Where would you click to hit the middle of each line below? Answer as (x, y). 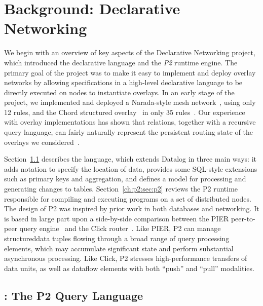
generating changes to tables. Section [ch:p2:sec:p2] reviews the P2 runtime (121, 189)
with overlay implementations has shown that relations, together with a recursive (130, 122)
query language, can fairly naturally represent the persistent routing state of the (129, 132)
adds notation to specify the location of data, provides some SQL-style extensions (131, 168)
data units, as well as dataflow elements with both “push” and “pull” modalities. (129, 268)
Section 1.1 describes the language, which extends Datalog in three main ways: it (130, 159)
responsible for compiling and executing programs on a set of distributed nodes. (128, 198)
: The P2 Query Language (74, 295)
